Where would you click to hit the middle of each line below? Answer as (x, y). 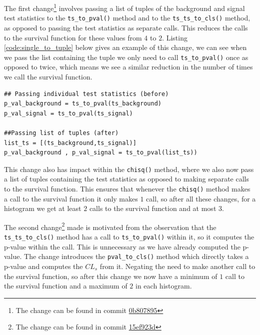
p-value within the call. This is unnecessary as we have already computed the (122, 246)
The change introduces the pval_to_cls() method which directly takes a (136, 256)
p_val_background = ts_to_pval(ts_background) (83, 104)
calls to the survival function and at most (153, 208)
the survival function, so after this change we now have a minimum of (111, 276)
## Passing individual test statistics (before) (86, 94)
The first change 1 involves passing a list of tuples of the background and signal (124, 7)
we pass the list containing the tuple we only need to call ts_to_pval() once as (126, 57)
